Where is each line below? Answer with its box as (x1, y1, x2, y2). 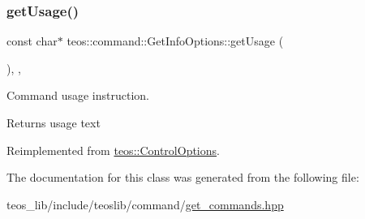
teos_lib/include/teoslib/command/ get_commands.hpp (6, 195, 284, 213)
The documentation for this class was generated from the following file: (6, 169, 359, 186)
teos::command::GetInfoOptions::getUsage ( (67, 32, 284, 49)
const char (6, 32, 58, 49)
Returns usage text (6, 114, 101, 131)
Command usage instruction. (6, 87, 149, 104)
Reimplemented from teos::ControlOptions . (6, 141, 220, 158)
